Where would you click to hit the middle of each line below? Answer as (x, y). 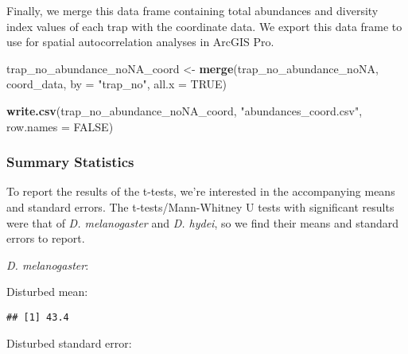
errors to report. (46, 238)
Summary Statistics (70, 162)
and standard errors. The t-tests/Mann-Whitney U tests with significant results (200, 206)
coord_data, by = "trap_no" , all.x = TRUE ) (117, 84)
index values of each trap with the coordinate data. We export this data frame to (204, 26)
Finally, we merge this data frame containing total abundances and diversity (192, 10)
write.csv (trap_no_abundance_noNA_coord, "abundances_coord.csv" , (185, 110)
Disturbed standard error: (69, 342)
